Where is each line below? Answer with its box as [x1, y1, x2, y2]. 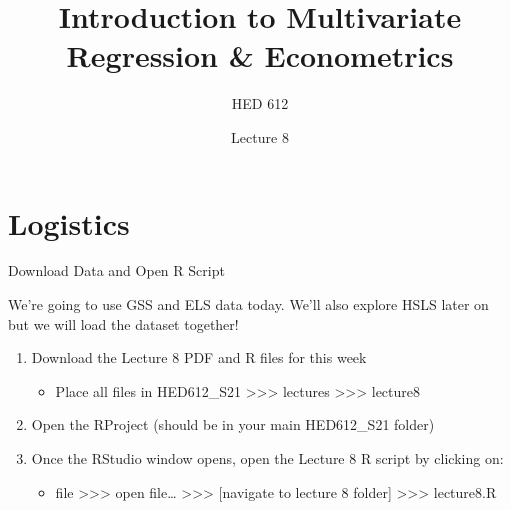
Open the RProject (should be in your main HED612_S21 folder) [31, 414, 435, 435]
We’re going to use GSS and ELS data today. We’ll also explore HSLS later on [8, 294, 489, 315]
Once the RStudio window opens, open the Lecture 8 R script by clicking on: [31, 448, 504, 468]
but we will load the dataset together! [8, 313, 239, 334]
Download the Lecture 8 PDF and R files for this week [31, 347, 367, 368]
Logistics [8, 202, 130, 243]
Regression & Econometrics [66, 35, 454, 76]
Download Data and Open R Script [8, 260, 225, 281]
